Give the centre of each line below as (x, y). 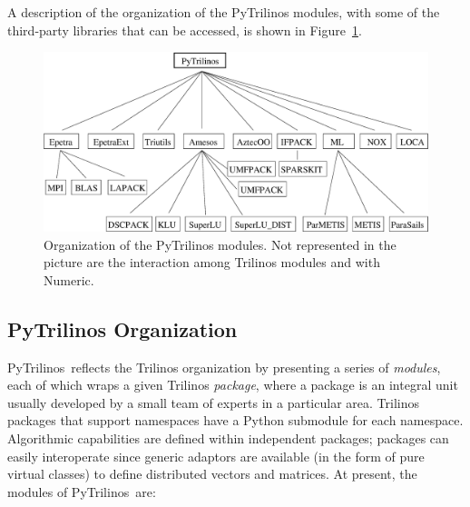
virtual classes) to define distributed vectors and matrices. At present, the (212, 474)
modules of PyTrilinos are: (82, 491)
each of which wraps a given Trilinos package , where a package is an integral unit (233, 385)
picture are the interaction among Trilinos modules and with (212, 262)
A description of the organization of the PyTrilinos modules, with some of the (224, 12)
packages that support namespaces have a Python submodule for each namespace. (235, 420)
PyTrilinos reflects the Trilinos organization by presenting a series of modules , (224, 367)
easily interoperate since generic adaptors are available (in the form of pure (216, 456)
